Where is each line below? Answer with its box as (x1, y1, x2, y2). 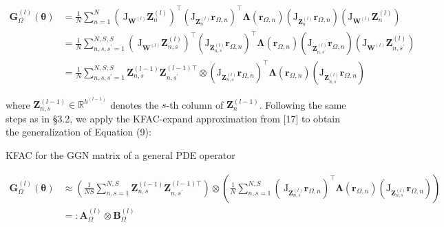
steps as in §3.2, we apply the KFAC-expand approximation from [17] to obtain (6, 111, 341, 125)
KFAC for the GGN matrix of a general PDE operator (6, 148, 235, 162)
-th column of (166, 97, 224, 111)
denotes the (110, 97, 159, 111)
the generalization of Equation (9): (6, 125, 151, 139)
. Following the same (259, 97, 346, 111)
